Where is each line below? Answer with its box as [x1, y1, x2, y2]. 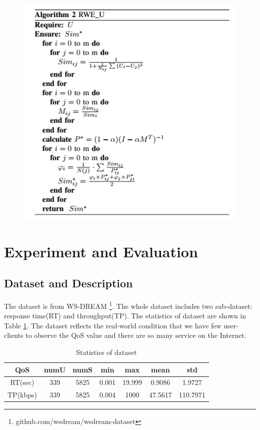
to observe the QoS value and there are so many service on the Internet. [25, 330, 246, 340]
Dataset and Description [4, 275, 133, 291]
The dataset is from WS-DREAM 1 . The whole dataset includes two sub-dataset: [4, 299, 252, 311]
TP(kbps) [7, 389, 37, 400]
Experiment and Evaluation [4, 241, 198, 261]
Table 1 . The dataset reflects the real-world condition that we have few [4, 320, 221, 330]
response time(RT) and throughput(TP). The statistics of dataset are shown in [4, 310, 246, 321]
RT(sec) [10, 377, 34, 387]
